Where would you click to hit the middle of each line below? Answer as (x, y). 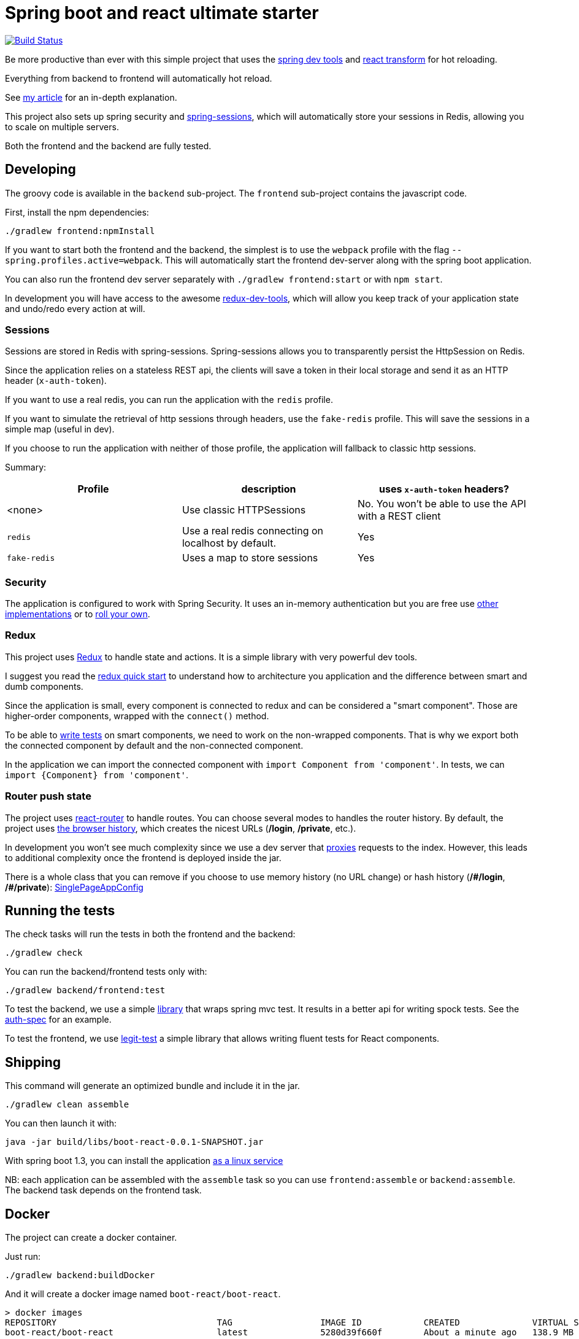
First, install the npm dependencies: (77, 212)
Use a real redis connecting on (252, 531)
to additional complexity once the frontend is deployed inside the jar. (143, 857)
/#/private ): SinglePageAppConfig (74, 887)
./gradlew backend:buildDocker (80, 1275)
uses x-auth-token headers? (444, 489)
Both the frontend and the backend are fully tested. (108, 146)
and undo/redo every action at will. (75, 308)
